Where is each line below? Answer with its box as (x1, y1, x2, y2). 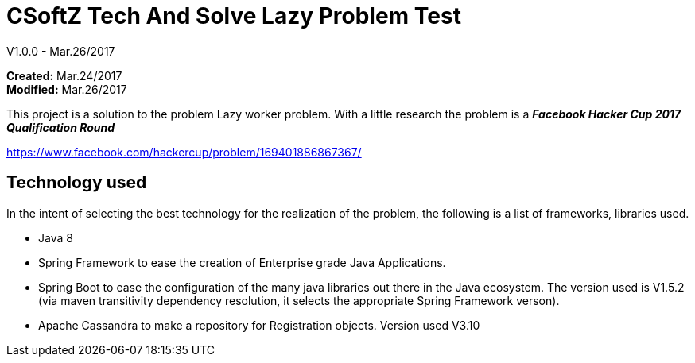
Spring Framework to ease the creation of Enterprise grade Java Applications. (38, 255, 446, 269)
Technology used (6, 172, 147, 193)
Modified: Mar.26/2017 (6, 82, 127, 96)
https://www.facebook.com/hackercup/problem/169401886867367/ (6, 145, 362, 159)
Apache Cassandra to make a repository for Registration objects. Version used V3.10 (38, 318, 480, 332)
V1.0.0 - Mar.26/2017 (6, 44, 115, 58)
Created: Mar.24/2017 (6, 68, 122, 83)
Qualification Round (6, 120, 115, 134)
